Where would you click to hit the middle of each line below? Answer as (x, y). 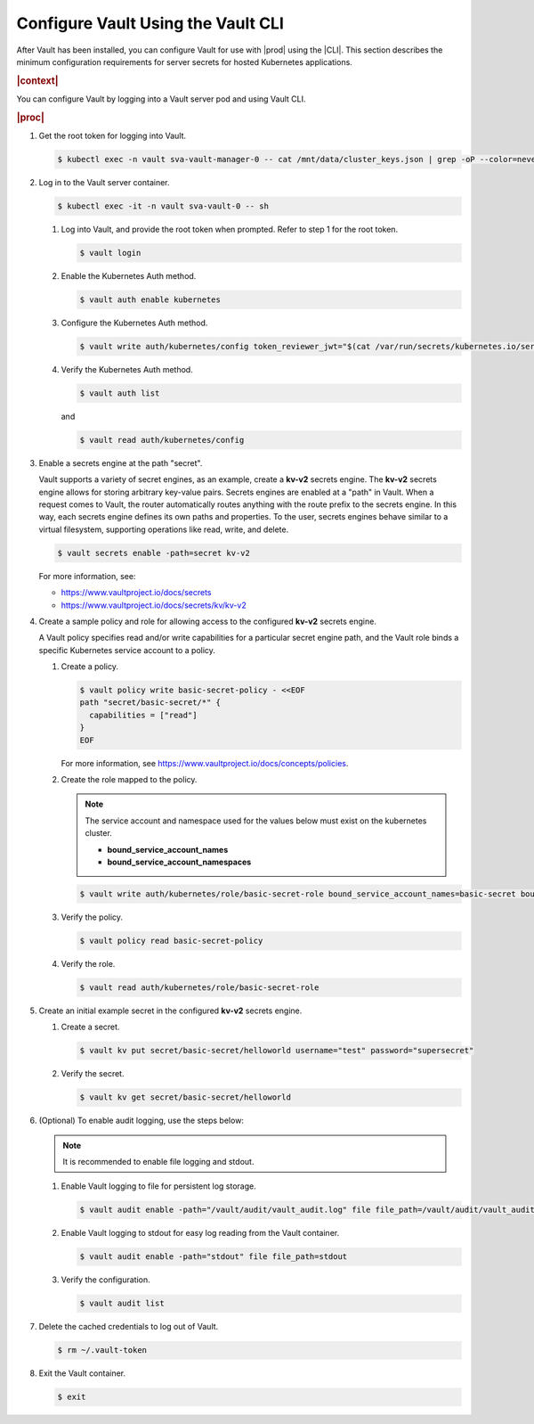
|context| (37, 80)
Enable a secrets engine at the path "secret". (121, 462)
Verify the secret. (93, 1074)
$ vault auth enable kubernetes (150, 299)
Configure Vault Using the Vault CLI (150, 23)
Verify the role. (88, 963)
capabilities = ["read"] (143, 715)
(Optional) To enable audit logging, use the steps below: (142, 1121)
